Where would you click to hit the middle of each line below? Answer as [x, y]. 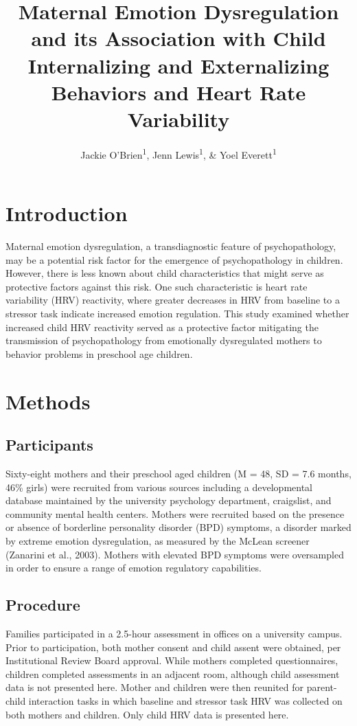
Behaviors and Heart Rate [178, 92]
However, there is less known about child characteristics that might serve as [165, 273]
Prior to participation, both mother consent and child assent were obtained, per [173, 647]
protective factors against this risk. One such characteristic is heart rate [157, 286]
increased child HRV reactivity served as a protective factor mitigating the [162, 327]
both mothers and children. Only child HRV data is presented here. [147, 714]
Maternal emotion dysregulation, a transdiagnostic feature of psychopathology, [171, 246]
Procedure [43, 605]
